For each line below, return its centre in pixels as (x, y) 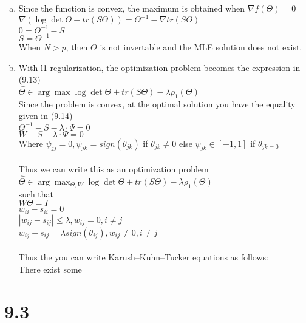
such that (36, 193)
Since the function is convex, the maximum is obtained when (132, 8)
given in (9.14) (46, 116)
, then (77, 47)
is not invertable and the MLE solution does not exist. (201, 47)
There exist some (50, 269)
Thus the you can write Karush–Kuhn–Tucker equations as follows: (143, 257)
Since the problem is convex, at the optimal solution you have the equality (157, 104)
